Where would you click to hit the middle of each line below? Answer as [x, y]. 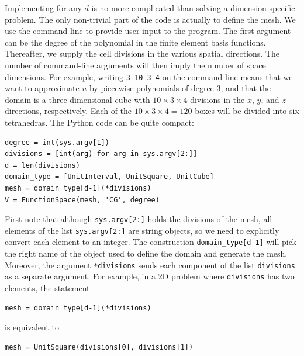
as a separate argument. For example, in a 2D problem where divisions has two [150, 276]
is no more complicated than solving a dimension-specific [193, 8]
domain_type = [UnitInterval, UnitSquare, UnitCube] [109, 177]
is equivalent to [32, 327]
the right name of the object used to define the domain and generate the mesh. [146, 253]
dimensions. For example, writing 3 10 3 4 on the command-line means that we [149, 76]
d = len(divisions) [42, 165]
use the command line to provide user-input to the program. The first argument [148, 31]
